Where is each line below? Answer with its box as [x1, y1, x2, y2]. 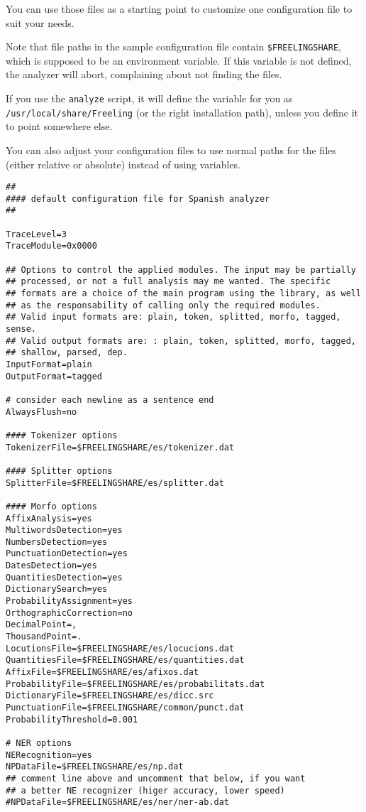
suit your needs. [6, 15, 74, 30]
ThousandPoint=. [6, 632, 82, 642]
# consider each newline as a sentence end [6, 394, 214, 405]
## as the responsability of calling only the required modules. [6, 300, 321, 310]
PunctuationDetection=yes [6, 548, 128, 559]
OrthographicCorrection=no [6, 607, 133, 618]
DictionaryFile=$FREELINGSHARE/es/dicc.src [6, 691, 214, 701]
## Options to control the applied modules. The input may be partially [6, 264, 356, 275]
